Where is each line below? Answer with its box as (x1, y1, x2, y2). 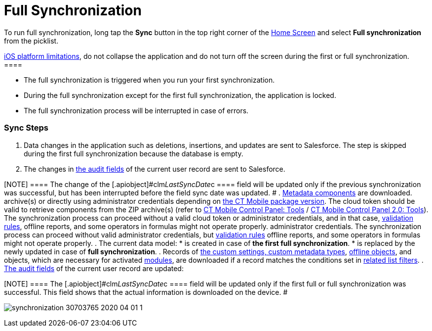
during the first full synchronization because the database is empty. (24, 149, 243, 158)
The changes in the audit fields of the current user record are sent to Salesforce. (24, 164, 285, 173)
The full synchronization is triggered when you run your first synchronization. (24, 75, 275, 84)
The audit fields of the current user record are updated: (4, 264, 184, 273)
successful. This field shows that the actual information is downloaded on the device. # (4, 287, 288, 296)
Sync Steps (4, 123, 49, 133)
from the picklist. (4, 36, 59, 45)
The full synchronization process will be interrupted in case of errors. (24, 106, 249, 115)
